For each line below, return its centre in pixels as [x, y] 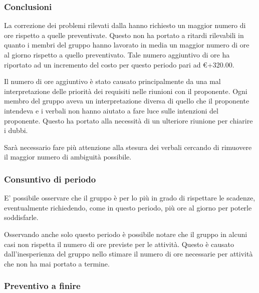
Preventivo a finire [42, 286]
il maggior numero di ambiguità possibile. [68, 157]
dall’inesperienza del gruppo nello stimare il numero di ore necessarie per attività [128, 254]
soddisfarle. [21, 217]
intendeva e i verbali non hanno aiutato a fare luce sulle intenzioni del [111, 110]
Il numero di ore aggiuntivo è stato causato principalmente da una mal [112, 81]
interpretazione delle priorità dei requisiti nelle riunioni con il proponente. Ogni [126, 91]
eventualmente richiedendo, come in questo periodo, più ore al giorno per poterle [128, 207]
